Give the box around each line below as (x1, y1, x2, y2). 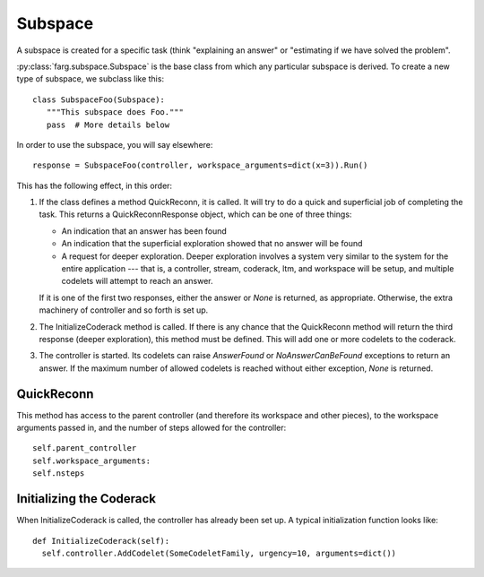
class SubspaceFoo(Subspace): (32, 94, 166, 105)
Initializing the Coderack (16, 491, 157, 506)
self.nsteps (32, 469, 85, 478)
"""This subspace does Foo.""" (46, 108, 184, 117)
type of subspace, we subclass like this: (16, 73, 165, 84)
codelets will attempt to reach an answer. (61, 276, 213, 287)
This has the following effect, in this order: (16, 180, 173, 191)
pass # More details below (46, 119, 170, 130)
